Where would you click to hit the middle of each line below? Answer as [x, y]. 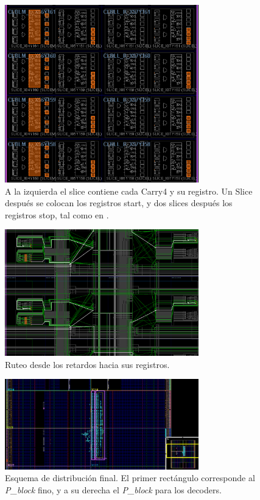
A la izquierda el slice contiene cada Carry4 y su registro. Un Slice [129, 191]
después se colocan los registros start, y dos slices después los [119, 203]
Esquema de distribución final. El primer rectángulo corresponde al [130, 478]
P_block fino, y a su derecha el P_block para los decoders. [113, 489]
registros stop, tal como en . [57, 214]
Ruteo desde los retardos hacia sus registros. [87, 364]
